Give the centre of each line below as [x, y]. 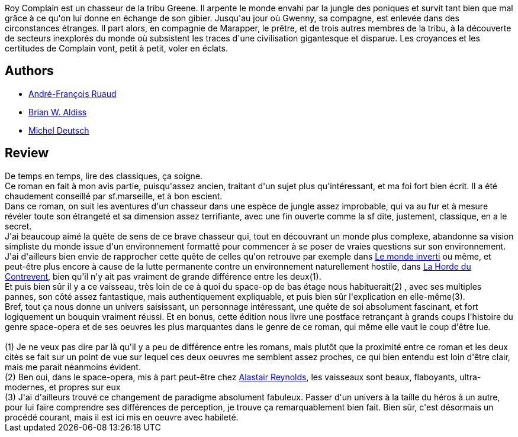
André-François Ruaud [73, 93]
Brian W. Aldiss [58, 112]
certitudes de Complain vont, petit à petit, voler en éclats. [117, 48]
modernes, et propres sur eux [63, 387]
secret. [18, 226]
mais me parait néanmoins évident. [73, 367]
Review [27, 153]
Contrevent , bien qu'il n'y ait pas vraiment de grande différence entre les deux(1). [163, 276]
